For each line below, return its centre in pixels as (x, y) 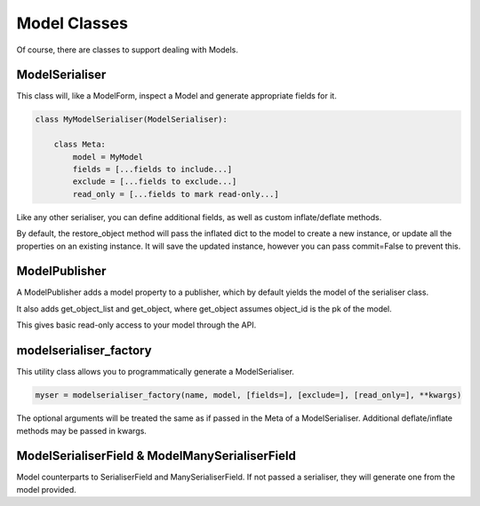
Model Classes (72, 23)
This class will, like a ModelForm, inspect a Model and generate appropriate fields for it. (176, 96)
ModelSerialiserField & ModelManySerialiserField (156, 456)
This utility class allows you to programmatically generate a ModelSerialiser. (156, 372)
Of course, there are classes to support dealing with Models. (128, 50)
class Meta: (80, 145)
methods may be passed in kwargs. (81, 431)
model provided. (47, 489)
